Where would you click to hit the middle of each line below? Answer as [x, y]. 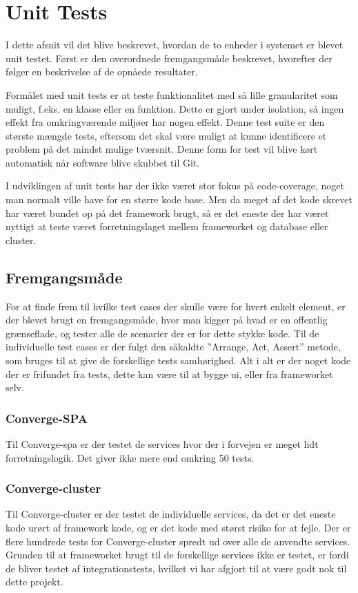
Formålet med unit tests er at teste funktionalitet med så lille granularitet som [172, 94]
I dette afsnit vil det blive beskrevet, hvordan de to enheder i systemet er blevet [175, 45]
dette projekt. [34, 582]
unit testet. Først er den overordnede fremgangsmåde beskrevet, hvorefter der [169, 58]
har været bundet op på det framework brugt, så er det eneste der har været [167, 213]
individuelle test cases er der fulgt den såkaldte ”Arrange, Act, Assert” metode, [173, 347]
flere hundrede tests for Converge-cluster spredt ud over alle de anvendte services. [178, 541]
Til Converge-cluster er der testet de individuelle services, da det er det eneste [171, 514]
